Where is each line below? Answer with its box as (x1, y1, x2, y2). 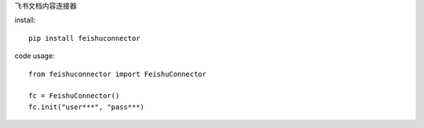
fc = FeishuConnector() (28, 91, 120, 101)
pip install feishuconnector (28, 34, 141, 42)
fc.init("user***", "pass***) (28, 102, 145, 112)
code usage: (14, 51, 55, 60)
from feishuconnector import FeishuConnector (28, 69, 207, 79)
